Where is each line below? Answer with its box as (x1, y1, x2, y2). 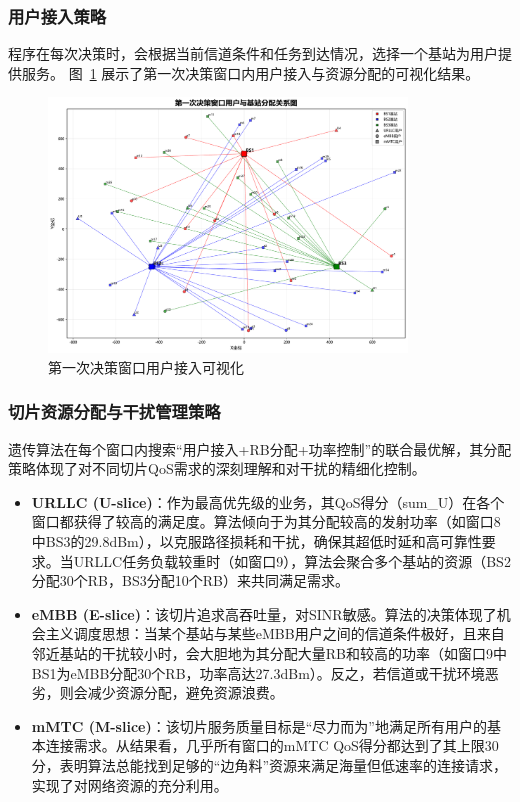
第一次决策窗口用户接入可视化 (48, 356, 244, 377)
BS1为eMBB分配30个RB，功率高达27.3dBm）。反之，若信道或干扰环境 (31, 662, 485, 683)
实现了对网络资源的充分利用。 (31, 774, 228, 795)
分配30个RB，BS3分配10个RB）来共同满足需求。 (31, 570, 349, 591)
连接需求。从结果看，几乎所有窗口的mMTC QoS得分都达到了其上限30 (45, 735, 499, 756)
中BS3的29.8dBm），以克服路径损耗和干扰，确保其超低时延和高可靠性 (31, 531, 482, 552)
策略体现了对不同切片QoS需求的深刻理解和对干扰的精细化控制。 (8, 458, 426, 479)
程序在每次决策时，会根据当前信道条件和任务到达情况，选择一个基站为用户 (8, 43, 498, 64)
